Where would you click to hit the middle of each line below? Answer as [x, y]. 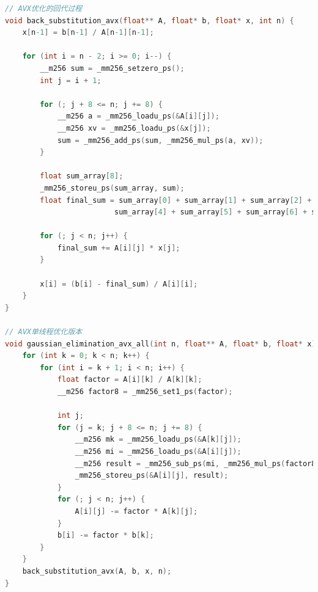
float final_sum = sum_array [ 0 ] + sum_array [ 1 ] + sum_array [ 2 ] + [176, 200]
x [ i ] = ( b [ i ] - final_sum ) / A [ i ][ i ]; [119, 284]
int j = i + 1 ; [71, 80]
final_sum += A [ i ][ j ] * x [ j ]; [119, 248]
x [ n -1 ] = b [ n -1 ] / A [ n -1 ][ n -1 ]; [88, 33]
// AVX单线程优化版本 [44, 332]
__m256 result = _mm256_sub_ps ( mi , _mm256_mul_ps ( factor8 [195, 463]
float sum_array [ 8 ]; [82, 176]
